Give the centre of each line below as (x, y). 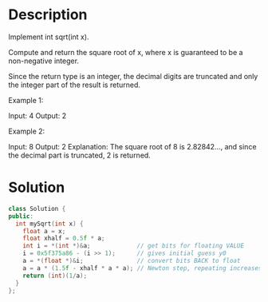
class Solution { (37, 209)
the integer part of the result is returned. (75, 85)
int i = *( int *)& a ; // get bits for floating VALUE (134, 246)
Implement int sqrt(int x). (49, 37)
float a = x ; (44, 231)
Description (48, 15)
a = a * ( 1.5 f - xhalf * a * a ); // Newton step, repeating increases (142, 268)
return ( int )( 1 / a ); (55, 276)
